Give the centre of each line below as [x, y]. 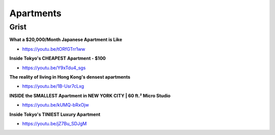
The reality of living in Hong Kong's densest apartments [70, 77]
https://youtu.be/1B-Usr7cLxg [53, 86]
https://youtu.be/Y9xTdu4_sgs [54, 68]
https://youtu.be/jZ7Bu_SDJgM [54, 123]
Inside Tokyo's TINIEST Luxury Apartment [55, 114]
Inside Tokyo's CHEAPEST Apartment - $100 [58, 58]
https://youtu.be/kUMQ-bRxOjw [56, 105]
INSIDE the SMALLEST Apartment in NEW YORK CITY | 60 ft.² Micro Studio [90, 95]
